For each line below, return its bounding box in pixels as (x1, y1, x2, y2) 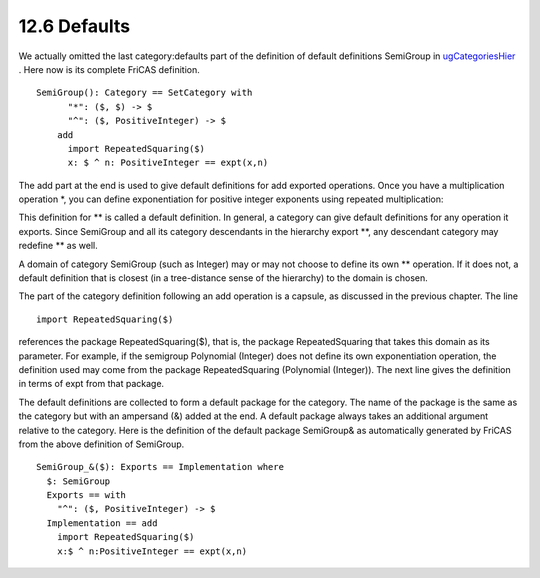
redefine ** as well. (18, 240, 99, 252)
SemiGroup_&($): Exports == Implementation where (36, 461, 285, 473)
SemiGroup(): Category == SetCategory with (36, 87, 253, 99)
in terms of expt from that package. (18, 378, 165, 390)
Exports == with (46, 490, 127, 501)
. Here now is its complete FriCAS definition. (18, 63, 200, 75)
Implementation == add (46, 517, 158, 529)
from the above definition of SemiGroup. (18, 438, 185, 450)
